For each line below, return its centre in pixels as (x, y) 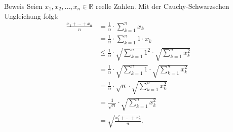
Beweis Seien (23, 6)
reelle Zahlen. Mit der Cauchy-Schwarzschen (162, 6)
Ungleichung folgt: (32, 16)
